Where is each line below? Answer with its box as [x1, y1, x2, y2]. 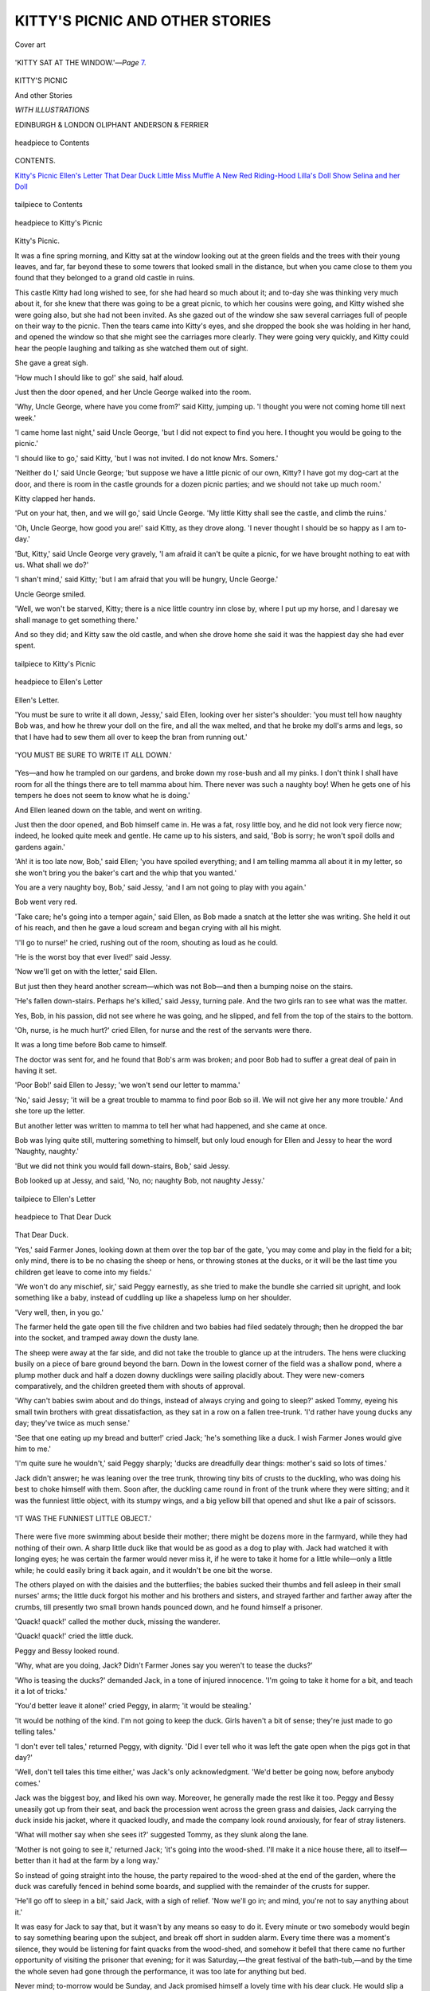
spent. [14, 641, 36, 651]
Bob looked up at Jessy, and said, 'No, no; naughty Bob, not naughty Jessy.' [14, 1175, 265, 1186]
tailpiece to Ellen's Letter [14, 1194, 96, 1203]
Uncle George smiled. [14, 589, 87, 599]
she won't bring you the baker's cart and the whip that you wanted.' [14, 868, 237, 878]
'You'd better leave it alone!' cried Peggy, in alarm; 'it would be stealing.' [14, 1701, 252, 1711]
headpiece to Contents [14, 138, 90, 147]
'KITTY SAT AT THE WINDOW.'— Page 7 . [14, 57, 147, 67]
